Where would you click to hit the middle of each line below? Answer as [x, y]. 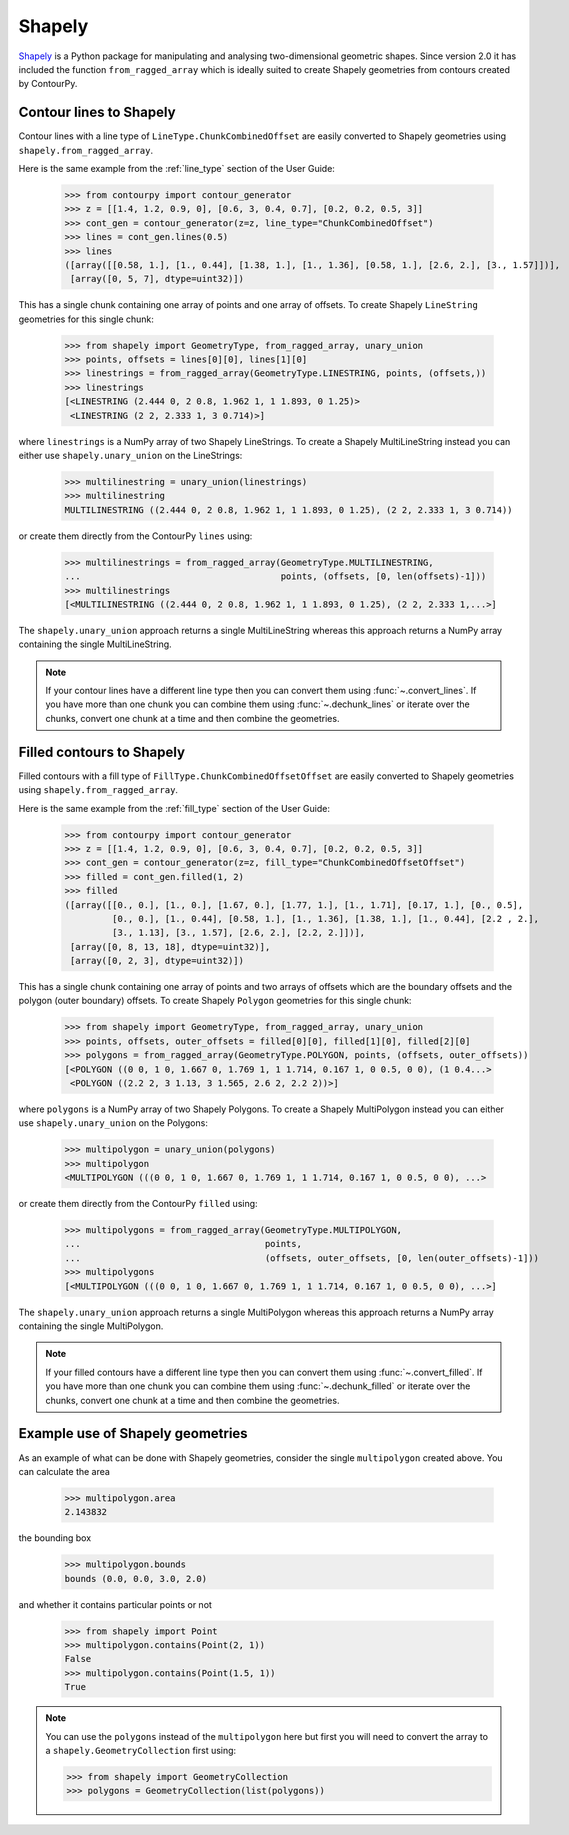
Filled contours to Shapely [101, 751]
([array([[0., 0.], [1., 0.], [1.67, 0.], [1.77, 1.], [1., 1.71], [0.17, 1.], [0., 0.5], [294, 904]
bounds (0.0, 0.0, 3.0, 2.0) [136, 1578]
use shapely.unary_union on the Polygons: [113, 1123]
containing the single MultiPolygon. [91, 1326]
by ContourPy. [48, 84]
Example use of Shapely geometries [133, 1433]
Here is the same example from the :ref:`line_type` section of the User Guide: [176, 169]
